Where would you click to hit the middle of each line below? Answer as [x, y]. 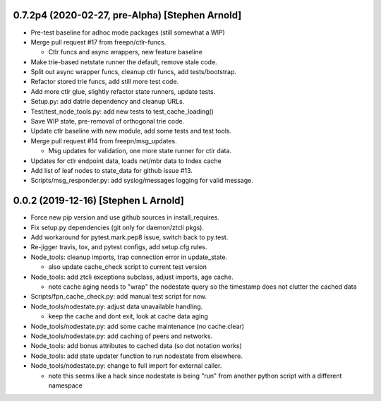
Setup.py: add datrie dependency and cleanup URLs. [108, 102]
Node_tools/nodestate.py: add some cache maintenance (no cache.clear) [138, 326]
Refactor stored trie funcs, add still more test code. [105, 82]
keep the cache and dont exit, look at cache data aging [128, 316]
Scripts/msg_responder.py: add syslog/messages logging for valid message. [142, 181]
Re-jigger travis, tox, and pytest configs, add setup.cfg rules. [119, 247]
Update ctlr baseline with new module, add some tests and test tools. [131, 131]
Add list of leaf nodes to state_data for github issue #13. [112, 170]
